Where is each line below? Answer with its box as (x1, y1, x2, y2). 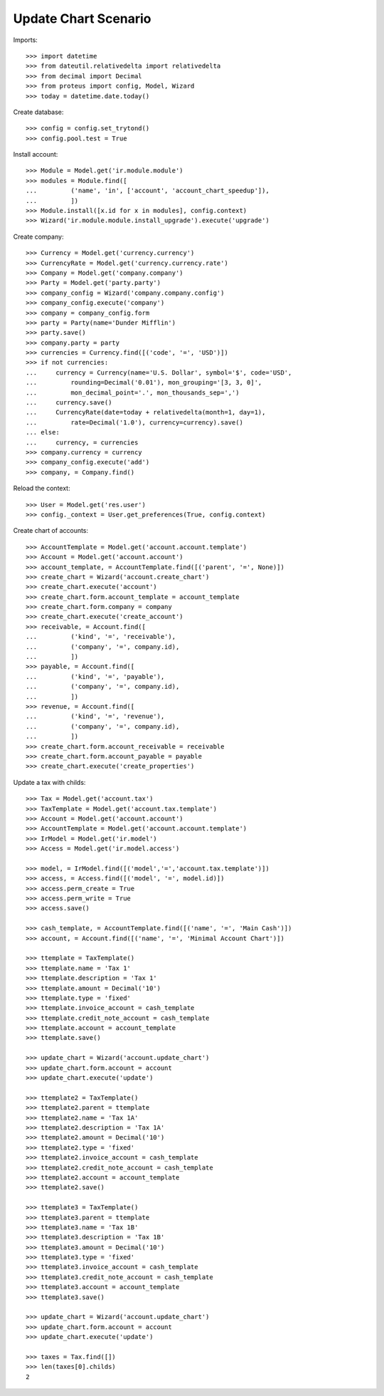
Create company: (13, 232, 64, 241)
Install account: (13, 150, 58, 159)
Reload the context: (13, 484, 70, 493)
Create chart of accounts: (13, 526, 89, 535)
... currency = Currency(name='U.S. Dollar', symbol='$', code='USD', (26, 368, 292, 377)
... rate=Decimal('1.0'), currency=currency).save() (26, 418, 243, 427)
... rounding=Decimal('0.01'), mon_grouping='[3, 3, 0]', (26, 378, 262, 387)
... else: (26, 428, 60, 437)
